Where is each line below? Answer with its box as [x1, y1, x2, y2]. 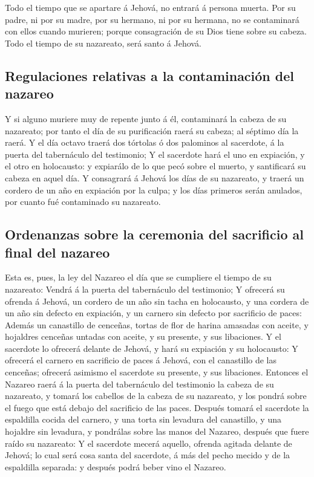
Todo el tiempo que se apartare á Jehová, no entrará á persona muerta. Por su [5, 1, 296, 13]
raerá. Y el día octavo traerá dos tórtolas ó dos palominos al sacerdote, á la [5, 136, 284, 149]
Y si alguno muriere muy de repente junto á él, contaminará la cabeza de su [5, 112, 287, 125]
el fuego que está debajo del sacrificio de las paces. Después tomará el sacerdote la [5, 401, 309, 414]
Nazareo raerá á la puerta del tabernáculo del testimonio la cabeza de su [5, 377, 274, 390]
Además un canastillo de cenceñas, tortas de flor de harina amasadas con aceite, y [5, 318, 309, 331]
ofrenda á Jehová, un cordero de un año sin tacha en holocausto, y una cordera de [5, 294, 309, 307]
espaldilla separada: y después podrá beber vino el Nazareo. [5, 460, 226, 473]
